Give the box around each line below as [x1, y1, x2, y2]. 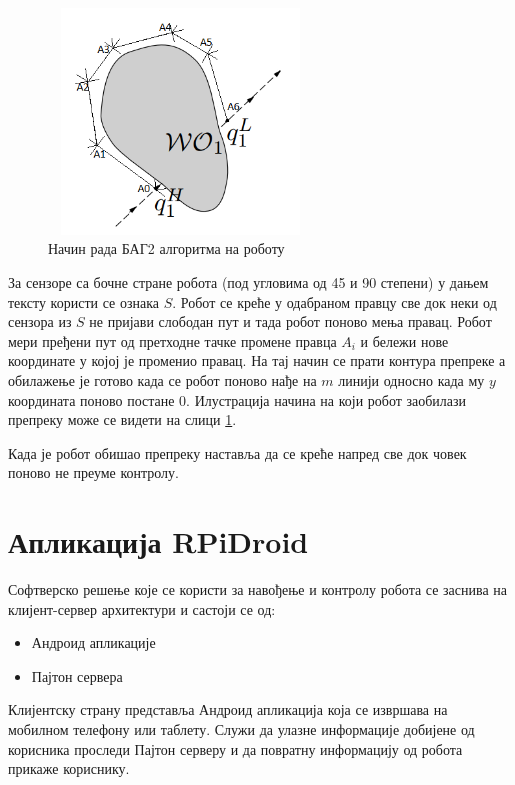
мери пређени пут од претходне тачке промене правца [8, 330, 337, 351]
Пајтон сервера [31, 665, 123, 686]
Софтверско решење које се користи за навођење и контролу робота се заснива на [8, 579, 508, 600]
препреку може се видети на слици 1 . [8, 409, 237, 430]
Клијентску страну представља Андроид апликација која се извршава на [8, 699, 448, 720]
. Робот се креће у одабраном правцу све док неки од [172, 291, 497, 312]
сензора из [8, 311, 72, 332]
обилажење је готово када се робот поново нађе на [8, 369, 317, 390]
